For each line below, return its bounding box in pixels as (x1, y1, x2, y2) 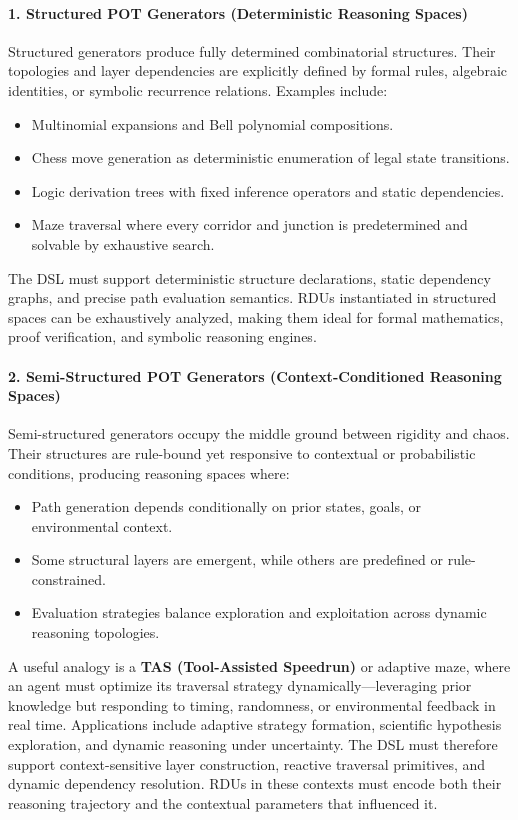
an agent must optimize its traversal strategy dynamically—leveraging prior (8, 675, 472, 696)
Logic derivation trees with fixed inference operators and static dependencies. (31, 180, 505, 201)
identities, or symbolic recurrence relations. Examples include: (8, 79, 388, 100)
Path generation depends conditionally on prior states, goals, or (31, 496, 421, 517)
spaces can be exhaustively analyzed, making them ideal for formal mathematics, (8, 306, 504, 327)
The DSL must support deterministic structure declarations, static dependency (8, 267, 491, 288)
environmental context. (31, 515, 173, 536)
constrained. (31, 568, 106, 589)
